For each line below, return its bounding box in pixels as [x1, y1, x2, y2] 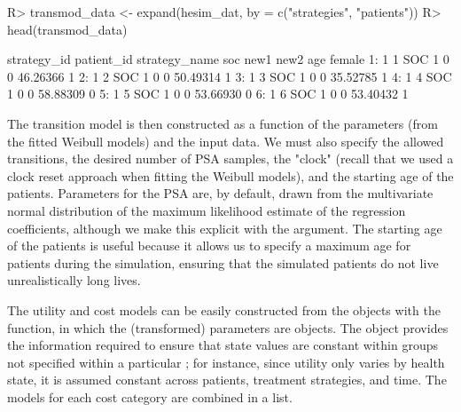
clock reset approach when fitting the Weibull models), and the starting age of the [7, 166, 454, 185]
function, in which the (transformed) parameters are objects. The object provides [7, 318, 449, 337]
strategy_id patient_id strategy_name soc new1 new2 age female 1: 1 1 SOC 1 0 [7, 50, 449, 68]
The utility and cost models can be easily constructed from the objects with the [7, 300, 441, 319]
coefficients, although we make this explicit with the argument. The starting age [7, 218, 442, 237]
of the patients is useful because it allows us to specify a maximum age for [7, 236, 411, 255]
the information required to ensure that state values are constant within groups [7, 336, 438, 354]
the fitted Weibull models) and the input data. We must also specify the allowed [7, 131, 444, 150]
